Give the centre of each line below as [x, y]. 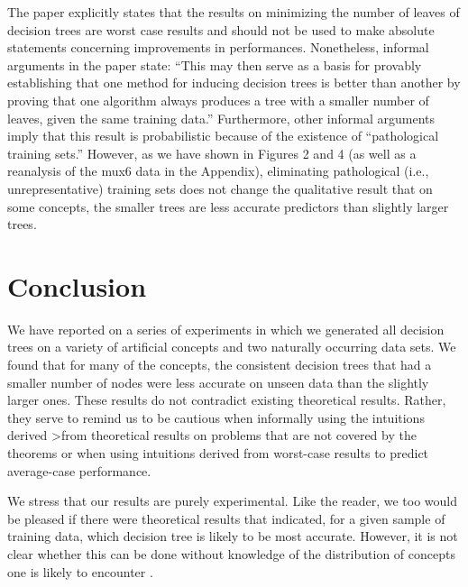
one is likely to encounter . [80, 571]
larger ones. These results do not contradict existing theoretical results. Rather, [227, 400]
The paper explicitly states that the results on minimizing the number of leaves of [234, 12]
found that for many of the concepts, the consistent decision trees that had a [220, 365]
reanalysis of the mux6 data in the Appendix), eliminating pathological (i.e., [218, 171]
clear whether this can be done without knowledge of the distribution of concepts [231, 553]
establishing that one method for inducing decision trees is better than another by [234, 83]
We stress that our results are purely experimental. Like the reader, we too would [233, 501]
